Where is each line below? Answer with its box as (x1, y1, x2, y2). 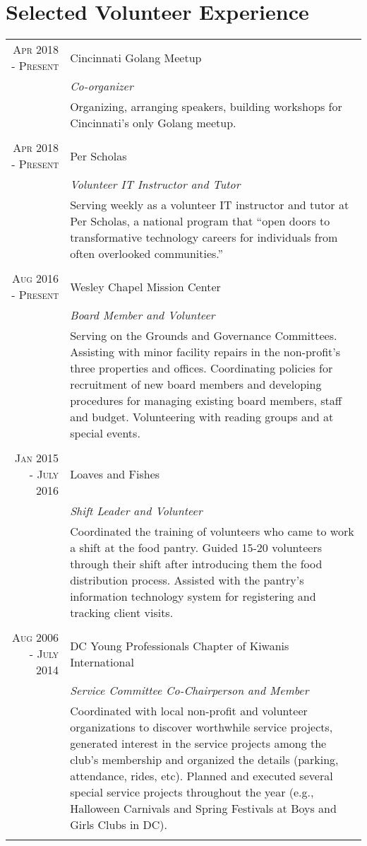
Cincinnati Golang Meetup (70, 49, 202, 66)
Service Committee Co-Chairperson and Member (70, 682, 309, 699)
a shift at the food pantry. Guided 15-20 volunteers (70, 539, 322, 556)
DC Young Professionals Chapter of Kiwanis (70, 637, 289, 654)
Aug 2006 (11, 629, 59, 646)
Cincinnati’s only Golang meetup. (70, 114, 236, 131)
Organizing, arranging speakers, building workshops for (70, 98, 342, 115)
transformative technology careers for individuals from (70, 229, 338, 246)
